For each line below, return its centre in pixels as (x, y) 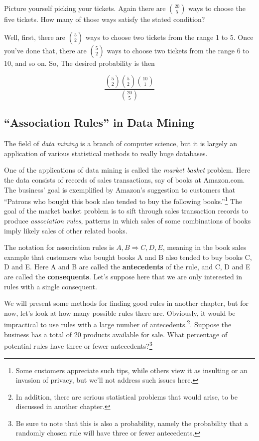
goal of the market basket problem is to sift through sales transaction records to (126, 211)
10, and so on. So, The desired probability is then (79, 63)
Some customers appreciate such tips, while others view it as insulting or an (131, 370)
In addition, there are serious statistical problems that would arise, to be (127, 396)
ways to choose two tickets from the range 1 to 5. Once (169, 37)
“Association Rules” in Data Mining (99, 122)
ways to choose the (217, 8)
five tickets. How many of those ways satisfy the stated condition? (105, 19)
